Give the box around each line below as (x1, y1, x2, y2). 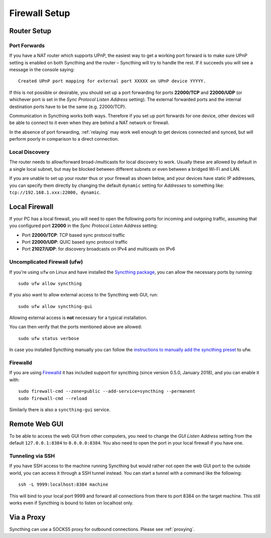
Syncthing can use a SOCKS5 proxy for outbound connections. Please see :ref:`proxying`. (9, 526, 195, 532)
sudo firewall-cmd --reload (18, 395, 87, 401)
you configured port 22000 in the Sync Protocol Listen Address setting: (9, 223, 158, 229)
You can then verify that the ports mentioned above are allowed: (9, 324, 143, 330)
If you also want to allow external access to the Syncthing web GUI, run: (9, 292, 158, 298)
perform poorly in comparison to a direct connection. (9, 136, 119, 142)
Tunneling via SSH (9, 453, 55, 460)
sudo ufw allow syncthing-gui (18, 303, 93, 309)
